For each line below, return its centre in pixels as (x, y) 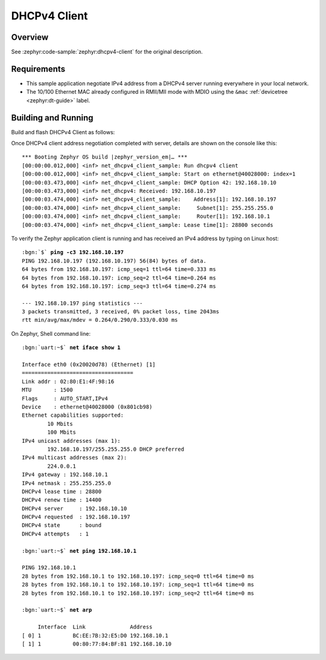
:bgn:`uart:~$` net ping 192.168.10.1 (79, 551)
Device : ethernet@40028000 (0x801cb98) (87, 407)
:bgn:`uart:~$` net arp (57, 610)
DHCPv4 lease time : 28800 (62, 491)
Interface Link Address (95, 627)
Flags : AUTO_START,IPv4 (65, 398)
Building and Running (52, 118)
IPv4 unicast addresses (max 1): (71, 441)
